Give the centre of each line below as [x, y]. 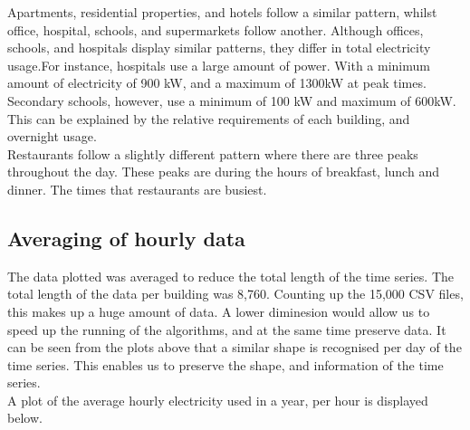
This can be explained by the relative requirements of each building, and [209, 118]
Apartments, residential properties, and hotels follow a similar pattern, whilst [222, 12]
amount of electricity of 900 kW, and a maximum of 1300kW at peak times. [217, 83]
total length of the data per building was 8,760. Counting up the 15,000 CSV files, [235, 294]
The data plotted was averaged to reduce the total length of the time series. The [231, 276]
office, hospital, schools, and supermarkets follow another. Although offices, [216, 29]
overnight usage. [52, 136]
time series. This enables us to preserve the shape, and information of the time [225, 364]
